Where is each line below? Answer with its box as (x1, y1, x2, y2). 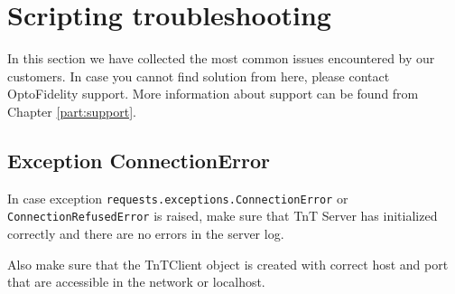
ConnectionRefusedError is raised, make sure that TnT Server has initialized (7, 206, 438, 225)
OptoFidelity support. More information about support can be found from (7, 84, 419, 103)
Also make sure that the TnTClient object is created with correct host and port (7, 254, 449, 273)
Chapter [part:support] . (7, 101, 136, 120)
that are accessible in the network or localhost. (7, 272, 265, 291)
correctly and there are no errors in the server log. (7, 224, 284, 243)
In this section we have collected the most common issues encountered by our (7, 49, 435, 68)
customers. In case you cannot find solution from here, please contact (7, 66, 390, 85)
